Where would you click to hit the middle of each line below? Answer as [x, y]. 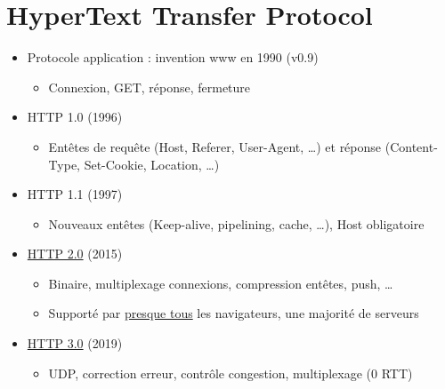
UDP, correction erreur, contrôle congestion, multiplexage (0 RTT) [231, 373]
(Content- [411, 146]
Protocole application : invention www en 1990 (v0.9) [173, 57]
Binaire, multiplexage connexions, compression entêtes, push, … [221, 283]
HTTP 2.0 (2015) [75, 254]
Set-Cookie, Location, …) [152, 164]
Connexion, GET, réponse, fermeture [150, 87]
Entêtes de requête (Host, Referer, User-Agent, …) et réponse [215, 146]
